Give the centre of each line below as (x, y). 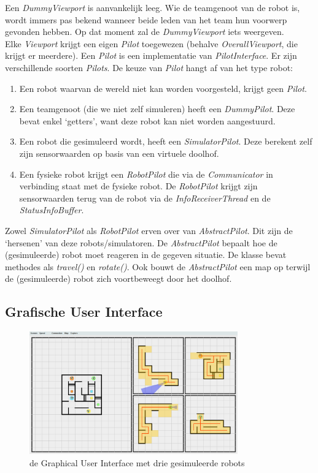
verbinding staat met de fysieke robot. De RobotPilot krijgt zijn (138, 186)
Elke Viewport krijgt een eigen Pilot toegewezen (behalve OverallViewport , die (151, 43)
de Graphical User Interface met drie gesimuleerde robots (137, 462)
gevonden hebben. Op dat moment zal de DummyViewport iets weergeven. (145, 32)
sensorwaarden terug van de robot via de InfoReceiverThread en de (145, 198)
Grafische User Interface (84, 312)
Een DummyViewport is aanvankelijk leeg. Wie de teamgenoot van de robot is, (153, 7)
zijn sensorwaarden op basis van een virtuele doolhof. (119, 153)
